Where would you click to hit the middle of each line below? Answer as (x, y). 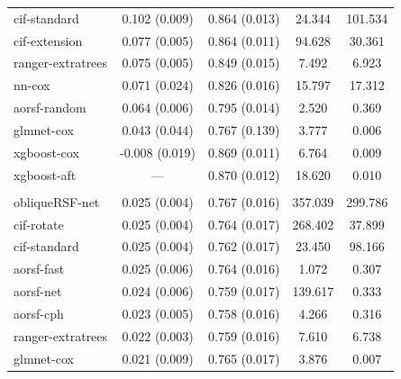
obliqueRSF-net (57, 201)
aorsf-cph (39, 313)
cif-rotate (39, 224)
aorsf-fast (39, 269)
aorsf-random (50, 108)
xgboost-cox (46, 152)
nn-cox (32, 85)
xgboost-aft (45, 174)
